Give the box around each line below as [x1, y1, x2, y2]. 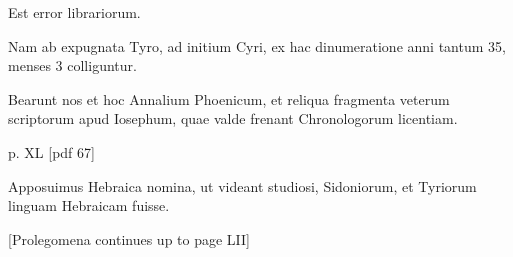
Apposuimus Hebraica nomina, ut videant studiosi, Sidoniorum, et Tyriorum [8, 175, 477, 196]
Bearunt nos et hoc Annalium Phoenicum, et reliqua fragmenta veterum [8, 88, 450, 109]
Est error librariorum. [8, 2, 141, 22]
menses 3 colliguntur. [8, 55, 137, 76]
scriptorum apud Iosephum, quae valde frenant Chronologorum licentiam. [8, 108, 458, 129]
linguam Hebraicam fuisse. [8, 195, 170, 216]
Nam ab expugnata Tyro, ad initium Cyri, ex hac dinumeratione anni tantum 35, [8, 35, 506, 56]
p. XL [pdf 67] [8, 141, 95, 162]
